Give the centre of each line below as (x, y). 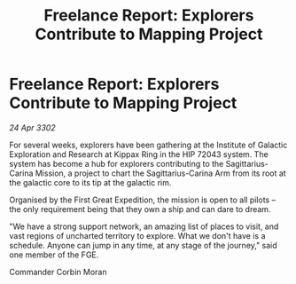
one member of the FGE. (54, 255)
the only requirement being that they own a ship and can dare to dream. (140, 209)
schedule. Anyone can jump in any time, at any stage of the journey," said (143, 245)
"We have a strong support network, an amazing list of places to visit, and (144, 226)
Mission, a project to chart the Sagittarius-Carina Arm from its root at (160, 173)
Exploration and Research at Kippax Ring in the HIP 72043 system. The (139, 154)
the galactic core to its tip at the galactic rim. (90, 182)
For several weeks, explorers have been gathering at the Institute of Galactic (148, 145)
